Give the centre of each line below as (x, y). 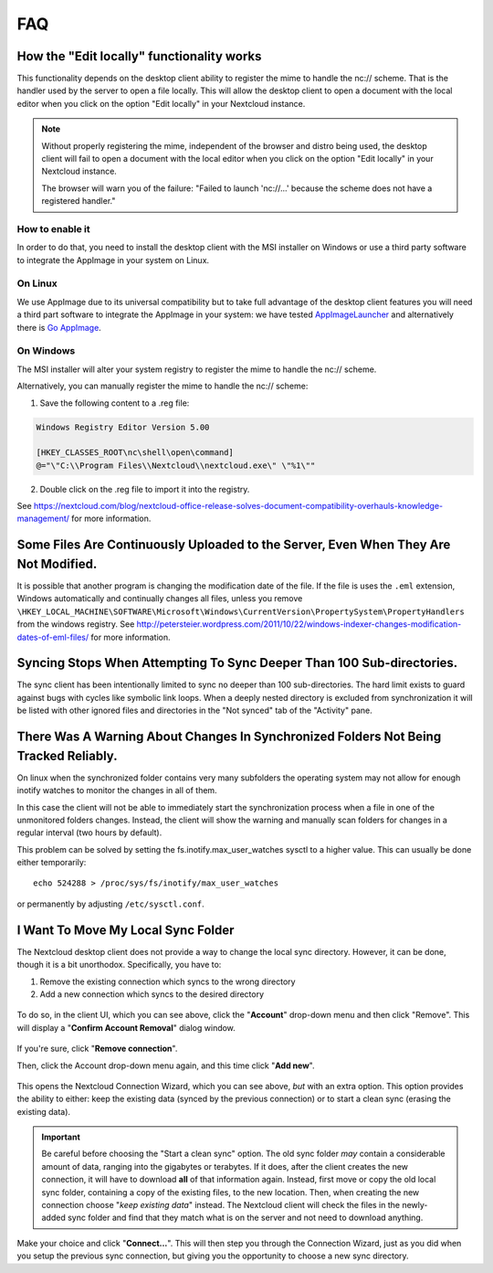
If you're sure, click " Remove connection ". (97, 1049)
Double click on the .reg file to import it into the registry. (145, 489)
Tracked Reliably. (67, 755)
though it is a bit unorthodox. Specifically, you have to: (119, 965)
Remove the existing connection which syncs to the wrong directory (168, 981)
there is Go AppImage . (59, 327)
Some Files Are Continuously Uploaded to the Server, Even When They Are (234, 545)
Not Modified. (57, 563)
